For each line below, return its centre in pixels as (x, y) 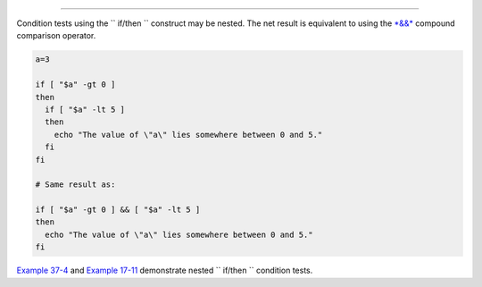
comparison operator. (56, 36)
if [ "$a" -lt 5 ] (85, 109)
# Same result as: (75, 185)
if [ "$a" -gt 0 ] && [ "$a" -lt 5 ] (118, 210)
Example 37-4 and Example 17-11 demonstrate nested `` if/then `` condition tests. (165, 270)
